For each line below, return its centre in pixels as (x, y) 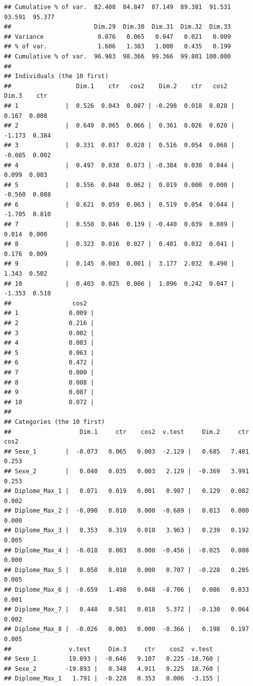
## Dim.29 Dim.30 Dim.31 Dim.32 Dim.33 (118, 27)
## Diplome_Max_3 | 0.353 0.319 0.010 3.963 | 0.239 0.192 (126, 531)
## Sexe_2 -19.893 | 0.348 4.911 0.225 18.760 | (112, 669)
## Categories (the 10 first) (55, 422)
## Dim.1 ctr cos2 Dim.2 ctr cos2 (116, 86)
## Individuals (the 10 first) (56, 76)
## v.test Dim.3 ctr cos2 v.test (109, 649)
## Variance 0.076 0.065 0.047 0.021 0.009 (118, 37)
